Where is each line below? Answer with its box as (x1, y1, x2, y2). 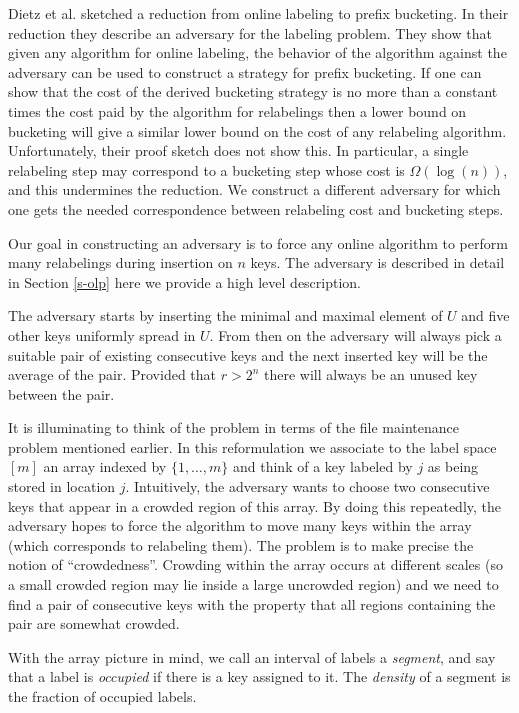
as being (427, 456, 479, 477)
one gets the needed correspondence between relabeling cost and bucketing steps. (8, 198, 504, 219)
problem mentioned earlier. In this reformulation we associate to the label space (8, 436, 497, 457)
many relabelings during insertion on (8, 252, 233, 273)
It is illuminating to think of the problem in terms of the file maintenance (8, 417, 459, 438)
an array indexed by (43, 456, 167, 477)
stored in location (8, 476, 116, 497)
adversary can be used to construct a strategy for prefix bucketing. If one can (8, 61, 482, 82)
